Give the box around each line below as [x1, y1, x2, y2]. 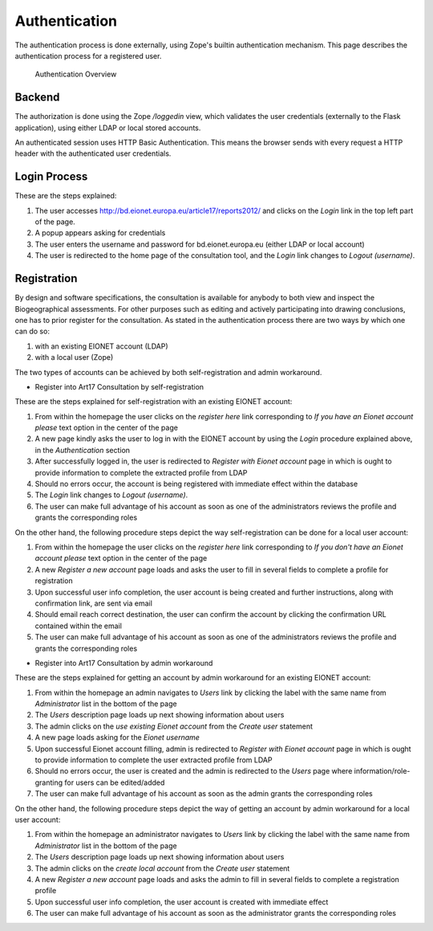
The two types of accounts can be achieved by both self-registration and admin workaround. [14, 367, 322, 377]
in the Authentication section [34, 445, 131, 455]
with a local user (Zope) [34, 353, 114, 362]
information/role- [354, 766, 411, 776]
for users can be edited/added [64, 778, 165, 787]
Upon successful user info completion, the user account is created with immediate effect [34, 896, 329, 907]
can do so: [14, 326, 50, 337]
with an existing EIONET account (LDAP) [34, 341, 168, 351]
